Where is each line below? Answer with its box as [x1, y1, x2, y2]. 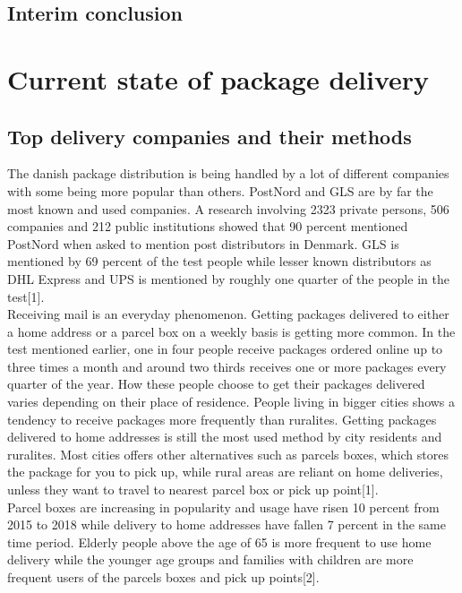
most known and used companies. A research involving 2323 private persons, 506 [7, 199, 449, 218]
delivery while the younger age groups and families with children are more [7, 550, 414, 569]
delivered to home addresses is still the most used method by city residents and [7, 427, 442, 446]
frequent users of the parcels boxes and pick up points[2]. [7, 568, 320, 587]
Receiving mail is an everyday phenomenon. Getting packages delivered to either [7, 305, 449, 323]
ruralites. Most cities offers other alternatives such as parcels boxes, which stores [7, 444, 449, 463]
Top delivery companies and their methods [7, 122, 412, 150]
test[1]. [7, 287, 45, 305]
